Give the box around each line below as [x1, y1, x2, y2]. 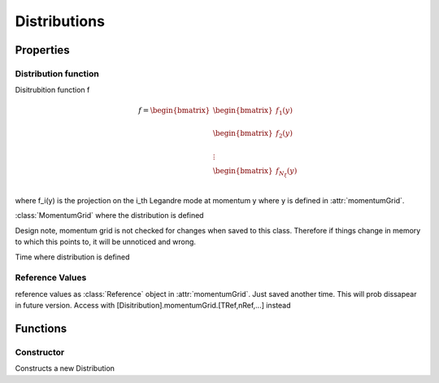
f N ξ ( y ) [275, 167, 298, 179]
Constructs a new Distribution [15, 363, 115, 373]
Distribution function [15, 67, 99, 79]
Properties [15, 43, 70, 57]
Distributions [15, 12, 106, 30]
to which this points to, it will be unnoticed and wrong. [15, 237, 197, 247]
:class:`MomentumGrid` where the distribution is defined [15, 211, 204, 220]
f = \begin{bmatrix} [138, 106, 211, 115]
